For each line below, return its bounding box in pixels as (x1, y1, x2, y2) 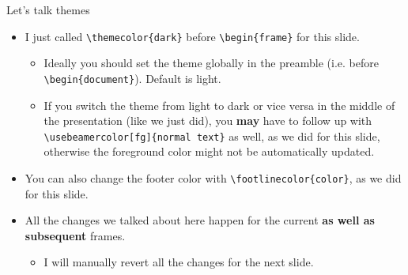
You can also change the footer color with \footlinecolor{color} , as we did (25, 169, 402, 186)
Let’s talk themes (6, 2, 90, 17)
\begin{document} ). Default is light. (43, 70, 221, 86)
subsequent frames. (25, 227, 126, 243)
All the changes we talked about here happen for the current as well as (25, 212, 375, 228)
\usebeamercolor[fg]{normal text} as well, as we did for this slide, (43, 127, 380, 144)
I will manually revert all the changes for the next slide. (43, 254, 314, 270)
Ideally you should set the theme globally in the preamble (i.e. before (43, 55, 379, 71)
